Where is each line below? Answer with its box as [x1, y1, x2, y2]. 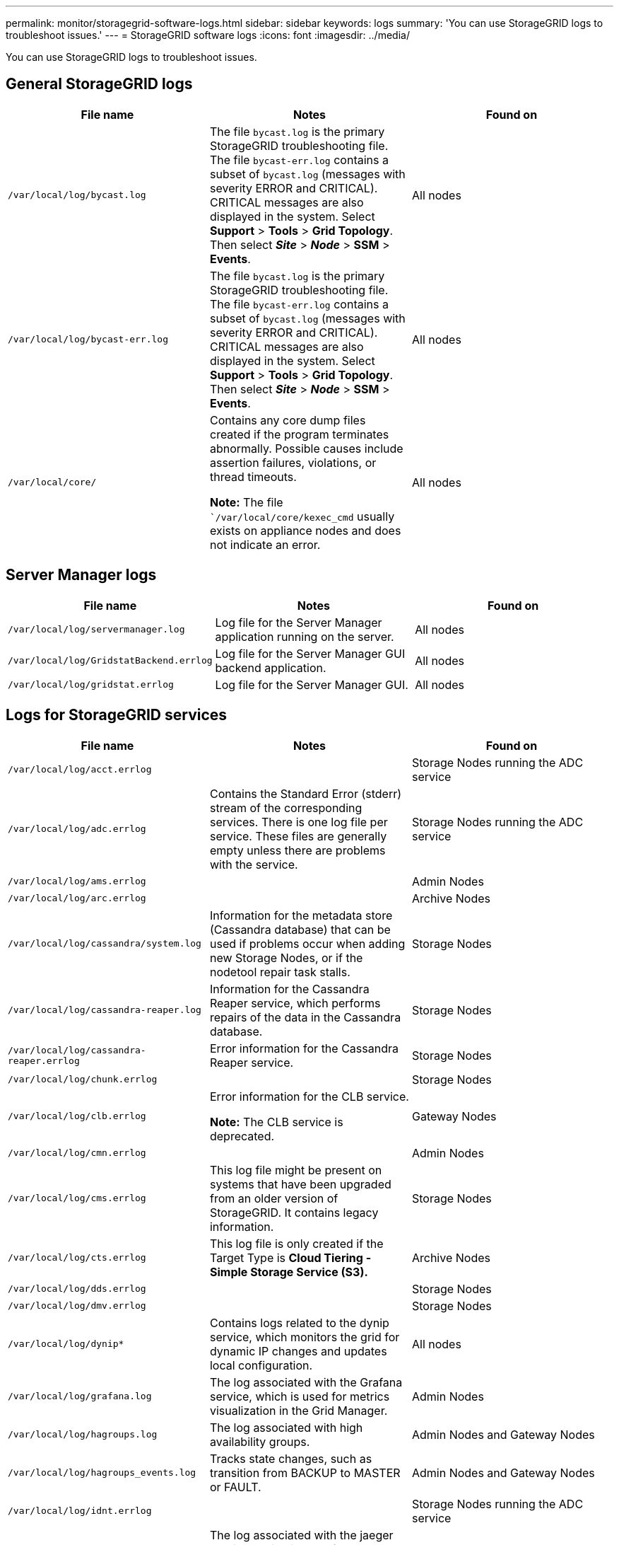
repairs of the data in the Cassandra [209, 1009, 401, 1024]
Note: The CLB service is [209, 1114, 343, 1129]
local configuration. [209, 1358, 313, 1372]
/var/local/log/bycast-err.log [8, 334, 168, 345]
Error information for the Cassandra [209, 1041, 399, 1055]
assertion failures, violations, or [209, 455, 377, 470]
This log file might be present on [209, 1162, 382, 1177]
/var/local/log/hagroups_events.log [8, 1467, 196, 1479]
